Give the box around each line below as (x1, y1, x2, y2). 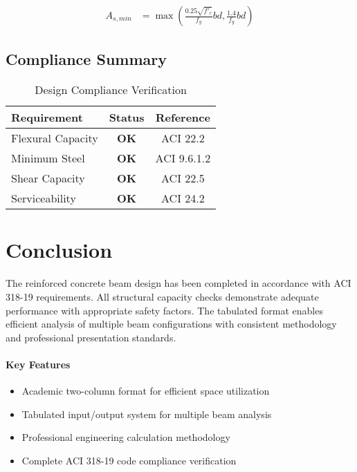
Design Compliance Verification (35, 82, 187, 98)
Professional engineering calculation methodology (21, 430, 230, 444)
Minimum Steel (11, 150, 85, 167)
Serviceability (11, 190, 76, 207)
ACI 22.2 (161, 130, 205, 147)
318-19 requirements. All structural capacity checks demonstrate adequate (6, 289, 319, 303)
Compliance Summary (6, 48, 167, 70)
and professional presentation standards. (6, 330, 176, 344)
